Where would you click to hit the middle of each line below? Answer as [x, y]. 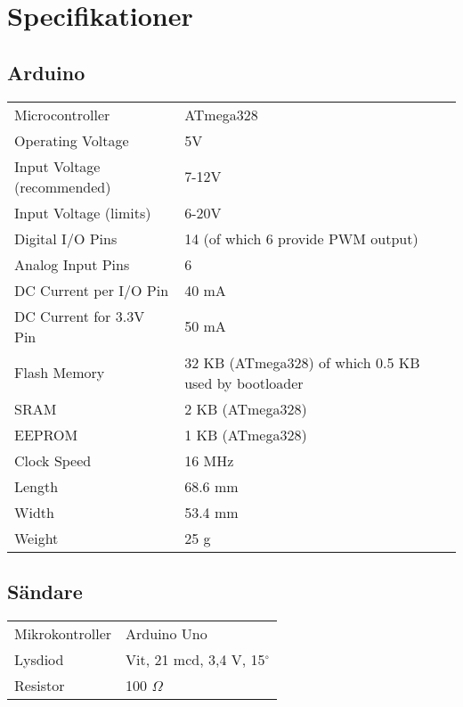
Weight [37, 538]
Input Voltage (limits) [83, 212]
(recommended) [63, 186]
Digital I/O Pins [66, 238]
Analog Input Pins [72, 264]
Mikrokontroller [63, 633]
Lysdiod [39, 659]
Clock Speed [53, 460]
